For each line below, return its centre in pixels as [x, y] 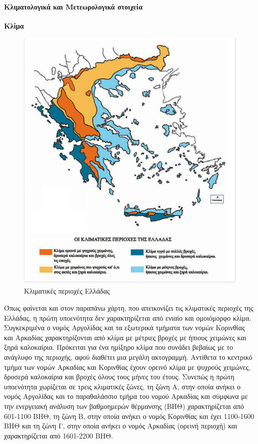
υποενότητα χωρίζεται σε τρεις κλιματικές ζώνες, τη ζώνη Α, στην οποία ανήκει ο [122, 386]
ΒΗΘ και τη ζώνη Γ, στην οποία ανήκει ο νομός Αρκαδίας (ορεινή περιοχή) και [121, 426]
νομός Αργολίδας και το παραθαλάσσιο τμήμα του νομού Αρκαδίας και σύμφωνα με [126, 396]
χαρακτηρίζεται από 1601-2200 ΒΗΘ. [58, 435]
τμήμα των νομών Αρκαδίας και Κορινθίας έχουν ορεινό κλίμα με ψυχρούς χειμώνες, [127, 367]
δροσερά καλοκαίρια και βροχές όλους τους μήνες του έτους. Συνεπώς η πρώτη [119, 377]
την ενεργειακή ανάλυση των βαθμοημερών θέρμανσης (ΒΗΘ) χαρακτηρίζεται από [124, 406]
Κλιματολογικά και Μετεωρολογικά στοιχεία [73, 6]
